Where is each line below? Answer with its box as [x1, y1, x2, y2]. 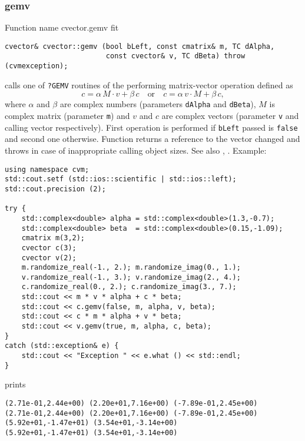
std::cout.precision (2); [5, 184, 106, 193]
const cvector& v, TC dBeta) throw [105, 52, 246, 61]
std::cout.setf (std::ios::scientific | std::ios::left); [5, 175, 237, 184]
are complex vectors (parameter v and [161, 110, 299, 122]
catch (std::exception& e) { [5, 341, 119, 350]
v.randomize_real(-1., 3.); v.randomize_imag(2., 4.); [21, 273, 241, 281]
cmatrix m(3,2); [21, 234, 85, 243]
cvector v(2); [21, 253, 77, 262]
